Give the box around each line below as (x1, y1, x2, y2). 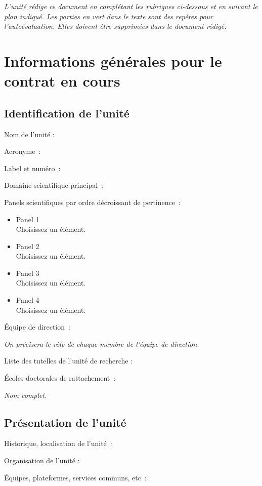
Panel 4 (16, 295, 39, 305)
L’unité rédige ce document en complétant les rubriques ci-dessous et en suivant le (4, 1, 258, 11)
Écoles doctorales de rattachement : (4, 373, 116, 383)
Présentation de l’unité (4, 414, 126, 430)
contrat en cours (4, 70, 120, 91)
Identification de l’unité (4, 105, 129, 120)
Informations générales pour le (4, 50, 222, 71)
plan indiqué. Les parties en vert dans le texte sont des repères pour (4, 11, 213, 21)
